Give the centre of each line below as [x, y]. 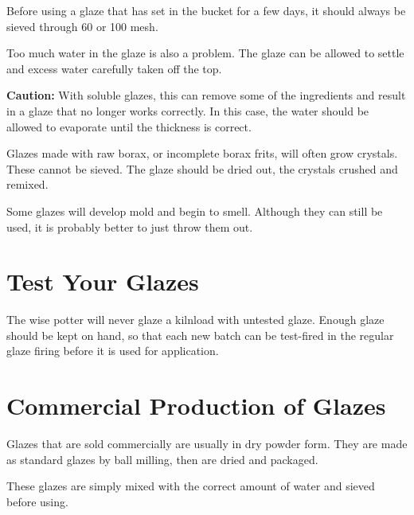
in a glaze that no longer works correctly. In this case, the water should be [188, 110]
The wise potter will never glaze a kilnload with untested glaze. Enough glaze [195, 320]
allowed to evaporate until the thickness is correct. [129, 126]
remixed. [27, 184]
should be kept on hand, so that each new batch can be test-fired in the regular [200, 335]
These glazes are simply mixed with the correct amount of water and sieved [191, 486]
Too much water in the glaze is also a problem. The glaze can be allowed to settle [205, 53]
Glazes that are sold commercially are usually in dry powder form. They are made [207, 444]
